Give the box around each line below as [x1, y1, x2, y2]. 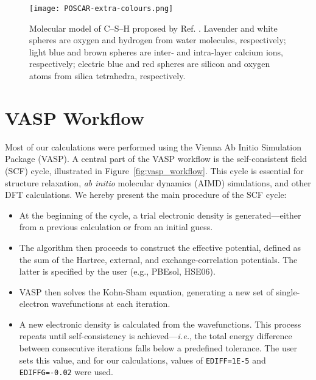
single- [276, 285, 300, 298]
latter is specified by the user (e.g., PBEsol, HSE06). [19, 265, 216, 278]
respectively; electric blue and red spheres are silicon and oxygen [29, 57, 270, 70]
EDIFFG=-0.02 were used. [19, 365, 113, 378]
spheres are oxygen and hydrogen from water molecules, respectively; [29, 33, 286, 46]
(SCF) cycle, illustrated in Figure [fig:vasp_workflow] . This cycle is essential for [5, 164, 304, 177]
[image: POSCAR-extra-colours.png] [29, 4, 174, 13]
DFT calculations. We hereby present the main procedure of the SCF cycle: [5, 188, 287, 201]
